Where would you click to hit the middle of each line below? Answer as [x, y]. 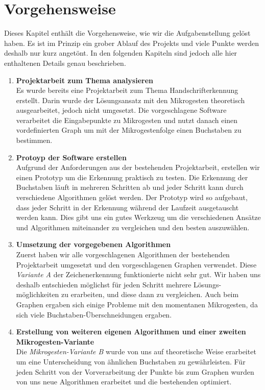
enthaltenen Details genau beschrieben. [65, 63]
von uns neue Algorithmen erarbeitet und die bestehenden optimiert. [124, 382]
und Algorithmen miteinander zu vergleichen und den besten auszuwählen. [133, 227]
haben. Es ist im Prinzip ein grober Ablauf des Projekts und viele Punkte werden [132, 43]
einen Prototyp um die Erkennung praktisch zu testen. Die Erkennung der [132, 177]
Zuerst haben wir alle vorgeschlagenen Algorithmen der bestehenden [123, 254]
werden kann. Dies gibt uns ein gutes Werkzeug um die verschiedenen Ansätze [138, 217]
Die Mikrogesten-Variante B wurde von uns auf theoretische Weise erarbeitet [136, 351]
